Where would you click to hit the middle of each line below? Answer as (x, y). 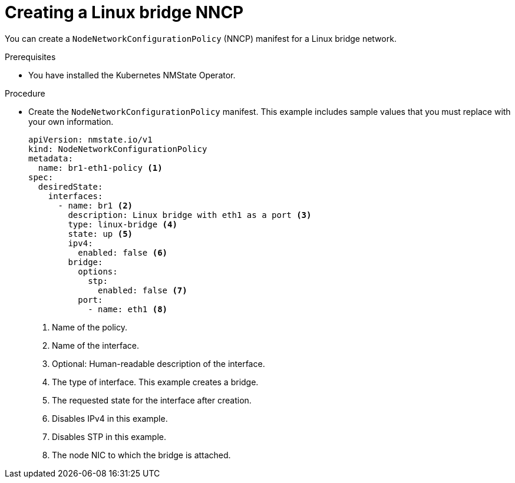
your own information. (71, 121)
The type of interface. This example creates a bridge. (155, 382)
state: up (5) (100, 234)
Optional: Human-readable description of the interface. (159, 363)
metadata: (51, 158)
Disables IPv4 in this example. (110, 418)
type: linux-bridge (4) (123, 224)
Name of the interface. (96, 345)
